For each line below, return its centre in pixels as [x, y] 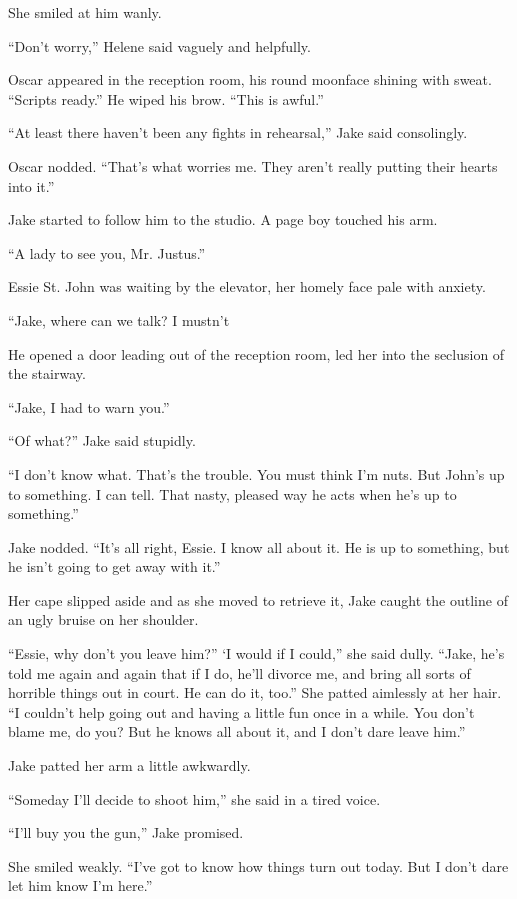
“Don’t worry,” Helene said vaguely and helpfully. [159, 45]
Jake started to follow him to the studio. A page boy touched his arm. [223, 219]
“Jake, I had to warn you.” [89, 406]
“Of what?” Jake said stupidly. [102, 440]
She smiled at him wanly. [85, 12]
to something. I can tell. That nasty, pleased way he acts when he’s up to [232, 493]
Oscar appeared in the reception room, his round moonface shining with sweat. [250, 79]
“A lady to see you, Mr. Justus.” [107, 252]
